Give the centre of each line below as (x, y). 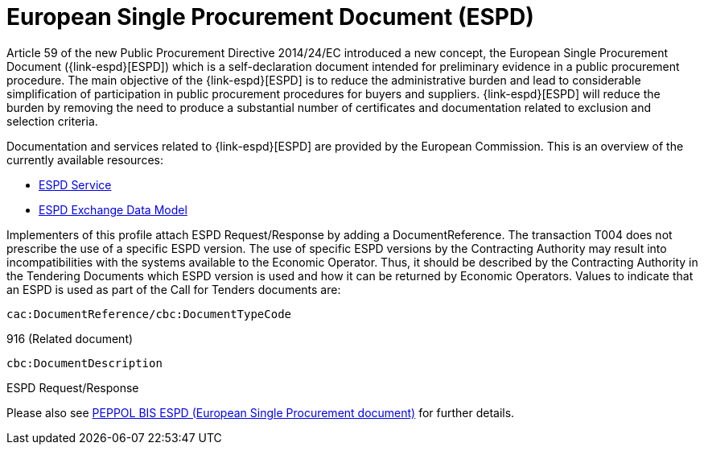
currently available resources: (85, 159)
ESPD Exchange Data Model (113, 209)
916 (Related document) (70, 338)
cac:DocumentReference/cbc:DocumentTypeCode (149, 314)
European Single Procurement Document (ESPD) (270, 17)
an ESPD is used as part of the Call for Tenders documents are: (174, 289)
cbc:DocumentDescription (84, 363)
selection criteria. (52, 121)
